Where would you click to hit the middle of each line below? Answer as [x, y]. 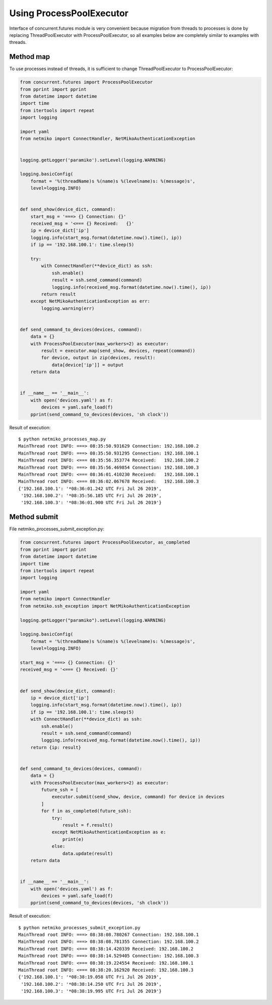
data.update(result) [88, 853]
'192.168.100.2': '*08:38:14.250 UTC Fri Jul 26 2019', [91, 984]
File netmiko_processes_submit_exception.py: [57, 529]
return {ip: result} [56, 747]
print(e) [73, 839]
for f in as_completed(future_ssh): [86, 811]
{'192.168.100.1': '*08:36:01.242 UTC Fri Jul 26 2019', [90, 488]
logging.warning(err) [68, 308]
